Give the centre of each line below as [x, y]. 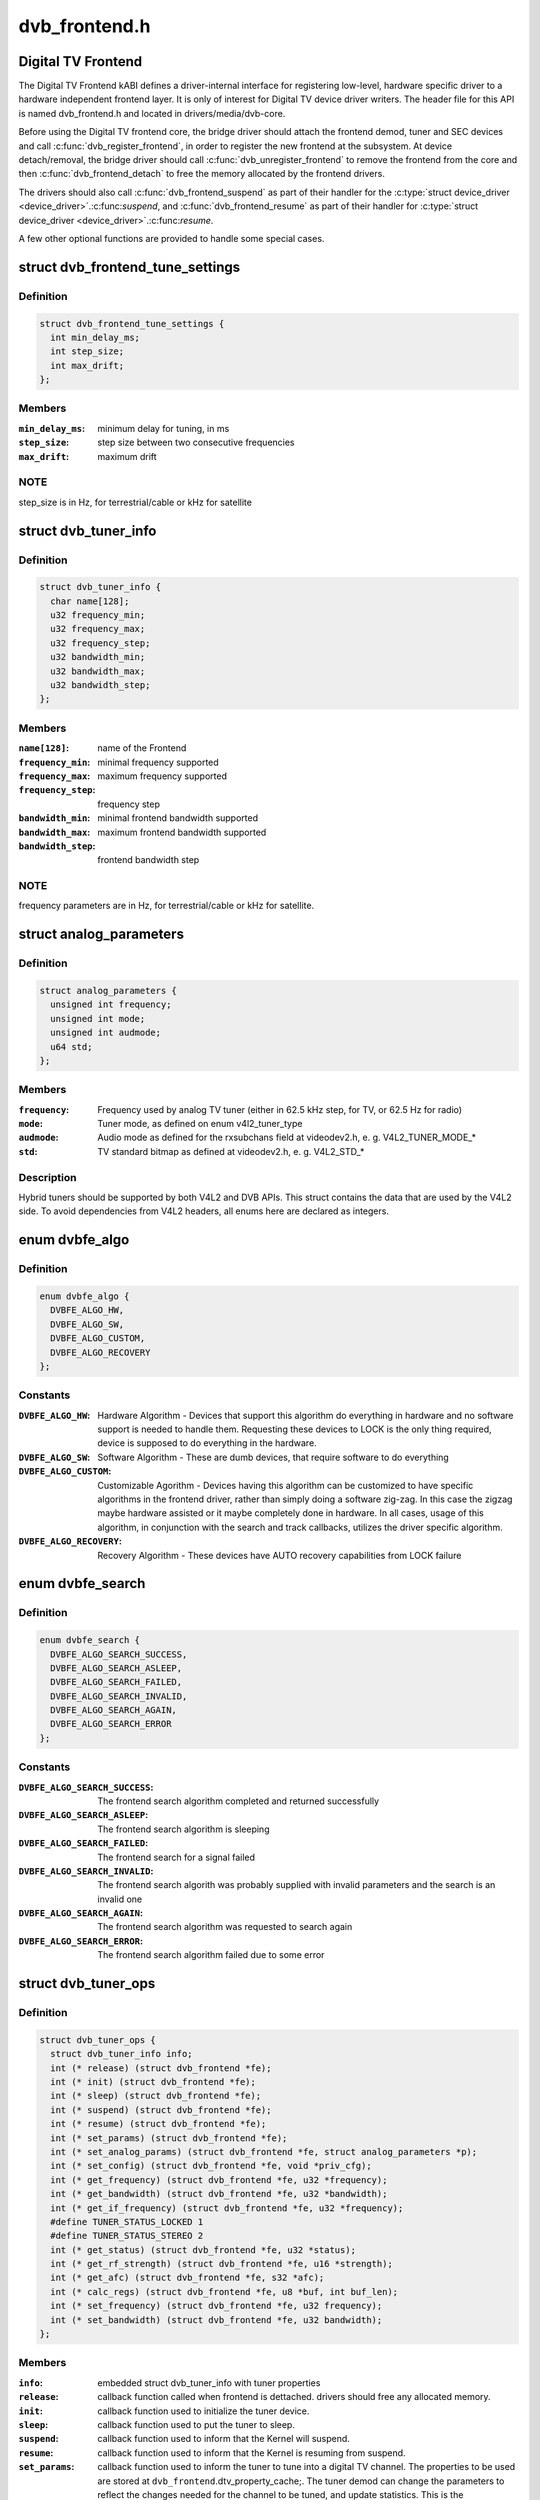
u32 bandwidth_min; [98, 657]
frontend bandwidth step [148, 860]
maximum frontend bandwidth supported [182, 832]
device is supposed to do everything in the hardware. [207, 1443]
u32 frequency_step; [100, 643]
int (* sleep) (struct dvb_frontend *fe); [156, 2096]
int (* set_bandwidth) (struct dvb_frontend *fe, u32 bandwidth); [216, 2319]
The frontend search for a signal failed [176, 1857]
